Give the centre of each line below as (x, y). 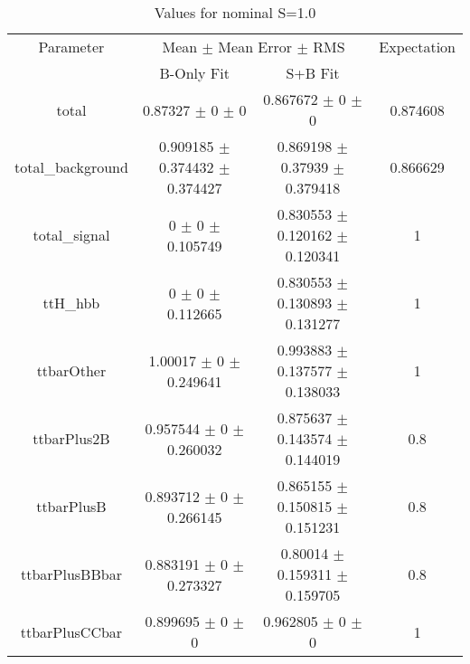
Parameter (71, 47)
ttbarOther (71, 370)
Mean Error (255, 47)
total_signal (71, 235)
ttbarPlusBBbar (71, 574)
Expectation (417, 47)
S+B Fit (313, 73)
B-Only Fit (194, 73)
